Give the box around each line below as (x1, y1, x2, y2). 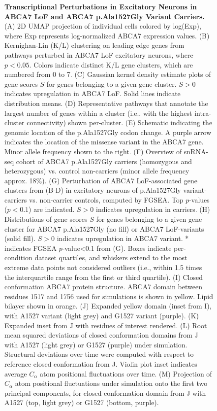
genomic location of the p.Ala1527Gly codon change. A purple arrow (4, 127, 212, 137)
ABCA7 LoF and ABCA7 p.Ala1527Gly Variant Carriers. (4, 11, 205, 21)
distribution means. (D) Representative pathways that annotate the (4, 98, 208, 108)
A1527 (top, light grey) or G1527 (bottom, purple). (4, 397, 159, 408)
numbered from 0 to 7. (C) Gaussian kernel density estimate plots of (4, 69, 211, 79)
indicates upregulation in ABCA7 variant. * (57, 233, 189, 243)
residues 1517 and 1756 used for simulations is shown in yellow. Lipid (4, 291, 213, 301)
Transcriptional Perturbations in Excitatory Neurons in (4, 1, 197, 11)
